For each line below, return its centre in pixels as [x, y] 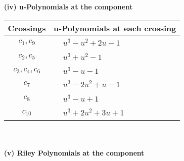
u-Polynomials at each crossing [115, 28]
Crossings [27, 28]
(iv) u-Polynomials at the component [69, 6]
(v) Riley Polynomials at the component [74, 152]
